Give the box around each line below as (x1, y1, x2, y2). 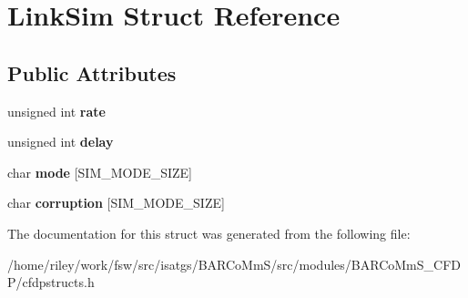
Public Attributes (7, 58, 177, 87)
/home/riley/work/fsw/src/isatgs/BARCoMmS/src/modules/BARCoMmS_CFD (7, 254, 461, 273)
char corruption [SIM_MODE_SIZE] (7, 193, 225, 212)
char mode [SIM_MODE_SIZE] (7, 162, 193, 181)
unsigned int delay (7, 132, 114, 151)
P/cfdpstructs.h (7, 272, 95, 292)
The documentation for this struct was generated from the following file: (7, 223, 411, 242)
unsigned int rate (7, 101, 106, 120)
